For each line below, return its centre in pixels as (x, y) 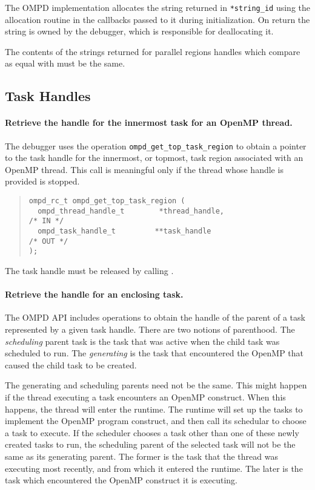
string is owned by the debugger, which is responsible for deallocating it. (139, 31)
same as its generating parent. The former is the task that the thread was (141, 456)
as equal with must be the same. (65, 63)
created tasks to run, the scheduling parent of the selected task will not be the (150, 444)
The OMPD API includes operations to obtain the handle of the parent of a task (155, 317)
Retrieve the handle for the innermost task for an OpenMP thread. (149, 122)
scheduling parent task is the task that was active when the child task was (142, 341)
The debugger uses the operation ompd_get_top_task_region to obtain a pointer (156, 145)
